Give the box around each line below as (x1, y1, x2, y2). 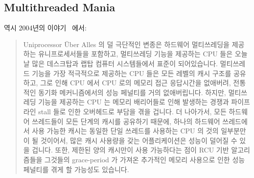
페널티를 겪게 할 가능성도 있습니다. (23, 164, 129, 174)
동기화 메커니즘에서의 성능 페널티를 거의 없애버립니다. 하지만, (38, 87, 226, 97)
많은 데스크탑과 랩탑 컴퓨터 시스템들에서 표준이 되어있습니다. (32, 58, 218, 68)
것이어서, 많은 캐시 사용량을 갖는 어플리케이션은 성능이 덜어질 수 (40, 135, 237, 145)
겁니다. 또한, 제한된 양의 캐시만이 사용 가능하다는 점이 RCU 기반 (32, 145, 229, 155)
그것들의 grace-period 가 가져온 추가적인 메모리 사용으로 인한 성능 (45, 154, 245, 164)
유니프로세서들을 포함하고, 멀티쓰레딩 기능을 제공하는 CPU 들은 (38, 49, 233, 59)
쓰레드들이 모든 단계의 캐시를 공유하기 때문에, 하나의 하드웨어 (32, 116, 220, 126)
